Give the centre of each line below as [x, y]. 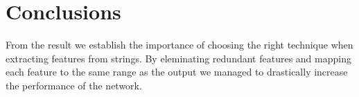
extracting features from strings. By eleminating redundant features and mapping [178, 58]
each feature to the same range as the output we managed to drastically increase [177, 72]
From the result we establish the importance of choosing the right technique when [179, 45]
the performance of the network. [74, 85]
